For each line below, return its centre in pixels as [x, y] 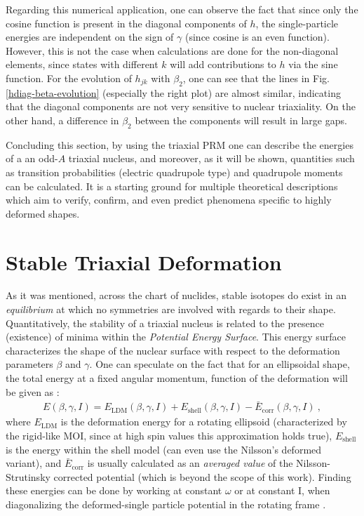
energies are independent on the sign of [90, 37]
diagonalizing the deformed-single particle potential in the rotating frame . [166, 504]
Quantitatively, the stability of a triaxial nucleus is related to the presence [165, 323]
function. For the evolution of [69, 78]
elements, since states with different [82, 64]
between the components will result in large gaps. [241, 120]
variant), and [34, 463]
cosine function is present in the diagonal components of [126, 23]
